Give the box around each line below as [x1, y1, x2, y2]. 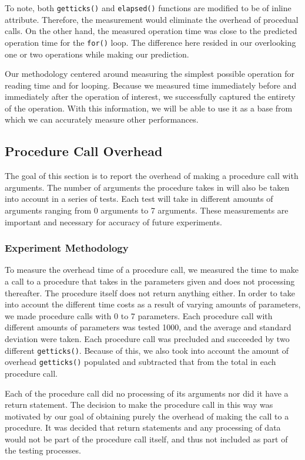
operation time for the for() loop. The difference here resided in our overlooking [5, 36, 296, 48]
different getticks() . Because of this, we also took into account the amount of [5, 344, 289, 356]
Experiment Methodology [5, 241, 129, 255]
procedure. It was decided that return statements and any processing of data [5, 421, 281, 434]
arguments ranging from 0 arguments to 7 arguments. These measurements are [5, 204, 289, 217]
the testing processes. [5, 444, 81, 456]
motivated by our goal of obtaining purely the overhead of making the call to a [5, 410, 289, 422]
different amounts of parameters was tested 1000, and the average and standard [5, 321, 291, 333]
